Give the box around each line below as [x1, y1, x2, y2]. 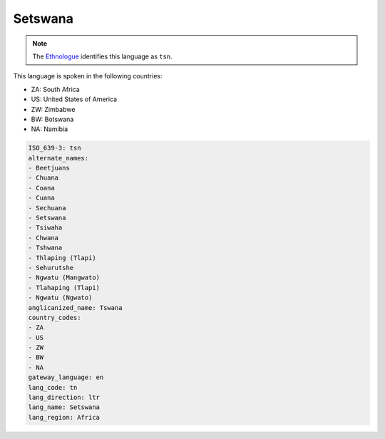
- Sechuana [28, 204, 66, 212]
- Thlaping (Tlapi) [28, 254, 96, 262]
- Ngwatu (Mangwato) [28, 274, 100, 282]
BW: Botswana [31, 115, 74, 123]
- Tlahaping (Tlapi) [28, 284, 100, 291]
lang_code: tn [28, 383, 78, 391]
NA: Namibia [31, 125, 68, 133]
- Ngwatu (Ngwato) [28, 294, 93, 302]
